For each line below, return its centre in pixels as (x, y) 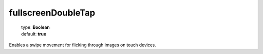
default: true (34, 34)
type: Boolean (35, 27)
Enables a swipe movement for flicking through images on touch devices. (83, 45)
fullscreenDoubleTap (52, 13)
